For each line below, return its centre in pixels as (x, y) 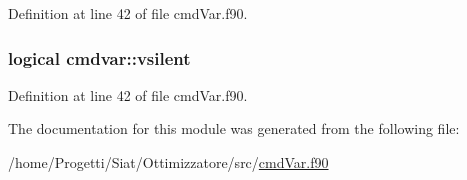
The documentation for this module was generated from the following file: (234, 128)
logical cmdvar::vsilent (99, 57)
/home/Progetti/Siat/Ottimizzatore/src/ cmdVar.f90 (168, 162)
